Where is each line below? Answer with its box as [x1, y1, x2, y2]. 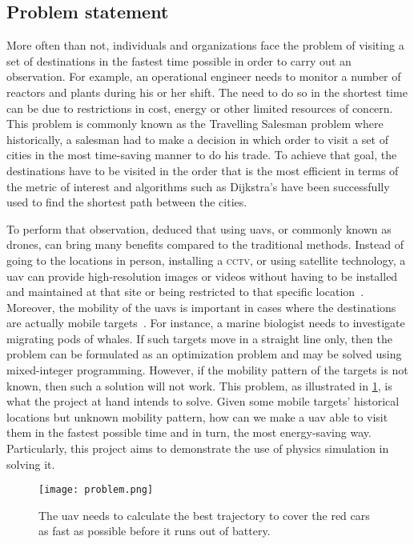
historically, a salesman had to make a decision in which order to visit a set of [6, 130, 388, 147]
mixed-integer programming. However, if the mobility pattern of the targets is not [6, 362, 408, 378]
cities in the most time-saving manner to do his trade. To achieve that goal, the [6, 146, 397, 163]
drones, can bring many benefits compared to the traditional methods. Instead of [6, 236, 404, 253]
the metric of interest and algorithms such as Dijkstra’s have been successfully [6, 178, 390, 194]
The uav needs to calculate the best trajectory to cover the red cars [38, 506, 370, 523]
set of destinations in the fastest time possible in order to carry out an [6, 52, 352, 69]
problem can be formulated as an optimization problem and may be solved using [6, 346, 402, 362]
